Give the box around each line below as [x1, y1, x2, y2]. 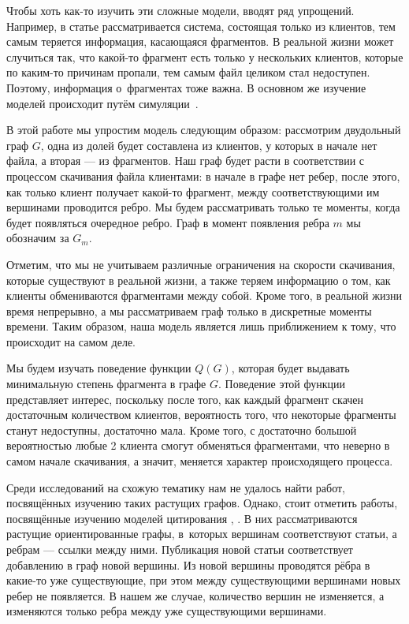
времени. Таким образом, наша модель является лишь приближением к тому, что [6, 318, 396, 334]
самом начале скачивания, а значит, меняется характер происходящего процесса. [6, 453, 393, 469]
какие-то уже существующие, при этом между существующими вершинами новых [6, 572, 401, 589]
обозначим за [6, 230, 69, 246]
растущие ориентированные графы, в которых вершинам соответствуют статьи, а [6, 525, 397, 542]
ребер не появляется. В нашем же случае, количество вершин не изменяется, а [6, 587, 385, 603]
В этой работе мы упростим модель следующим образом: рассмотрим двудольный [6, 121, 401, 138]
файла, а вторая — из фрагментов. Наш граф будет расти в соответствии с [6, 152, 365, 169]
